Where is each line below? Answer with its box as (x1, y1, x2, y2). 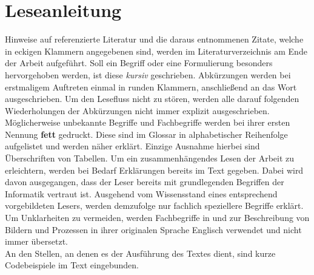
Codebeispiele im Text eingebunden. (5, 259, 139, 271)
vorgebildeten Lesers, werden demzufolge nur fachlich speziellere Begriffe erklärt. (5, 199, 304, 212)
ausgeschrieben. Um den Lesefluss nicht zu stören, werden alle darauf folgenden (5, 92, 299, 105)
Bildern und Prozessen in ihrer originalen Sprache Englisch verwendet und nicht (5, 223, 302, 236)
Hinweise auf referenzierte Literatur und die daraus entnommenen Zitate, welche (5, 33, 304, 46)
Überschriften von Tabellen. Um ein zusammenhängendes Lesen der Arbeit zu (5, 152, 295, 165)
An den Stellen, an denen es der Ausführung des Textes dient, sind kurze (5, 246, 276, 259)
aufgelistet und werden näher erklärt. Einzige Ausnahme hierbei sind (5, 140, 260, 152)
